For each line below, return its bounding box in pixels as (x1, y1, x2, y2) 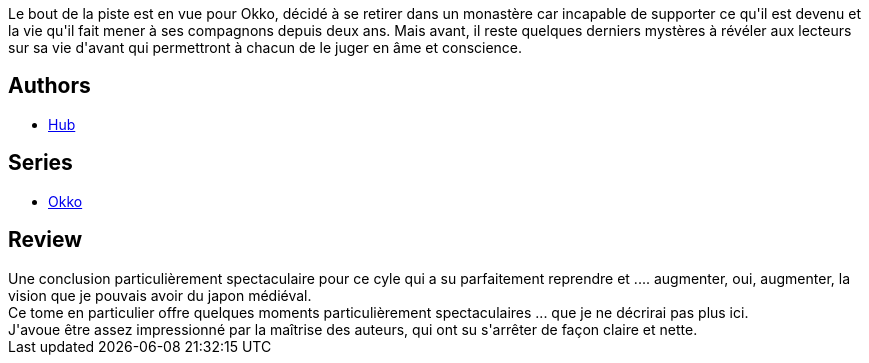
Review (8, 227, 83, 253)
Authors (8, 73, 91, 99)
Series (8, 150, 73, 176)
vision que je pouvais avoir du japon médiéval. (8, 286, 312, 304)
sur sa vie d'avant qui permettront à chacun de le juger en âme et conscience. (8, 39, 523, 56)
